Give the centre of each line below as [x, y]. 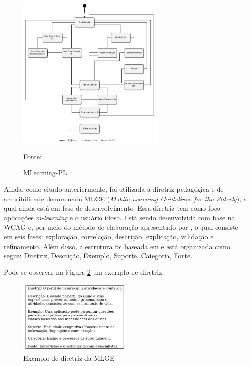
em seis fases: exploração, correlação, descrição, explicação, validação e [109, 236]
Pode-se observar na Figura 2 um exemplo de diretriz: [84, 272]
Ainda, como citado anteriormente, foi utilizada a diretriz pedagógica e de [114, 189]
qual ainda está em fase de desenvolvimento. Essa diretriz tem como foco [112, 208]
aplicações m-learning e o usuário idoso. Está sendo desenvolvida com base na [119, 217]
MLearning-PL [45, 173]
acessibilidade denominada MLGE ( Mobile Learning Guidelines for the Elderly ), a [125, 198]
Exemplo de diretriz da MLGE [69, 358]
